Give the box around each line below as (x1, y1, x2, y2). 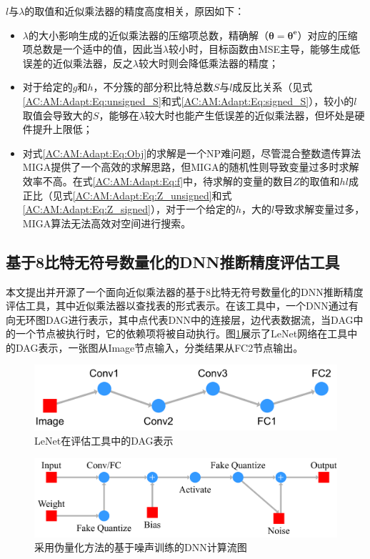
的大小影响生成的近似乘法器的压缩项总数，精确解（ (28, 27, 269, 42)
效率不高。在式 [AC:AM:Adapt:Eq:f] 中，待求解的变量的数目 (22, 173, 294, 188)
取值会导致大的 (22, 107, 93, 122)
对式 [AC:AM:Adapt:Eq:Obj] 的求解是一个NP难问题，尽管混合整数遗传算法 (22, 145, 361, 160)
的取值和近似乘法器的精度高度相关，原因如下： (24, 4, 245, 18)
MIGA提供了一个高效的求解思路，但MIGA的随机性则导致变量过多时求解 (22, 159, 359, 174)
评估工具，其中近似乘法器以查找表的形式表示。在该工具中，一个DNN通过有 (6, 298, 359, 313)
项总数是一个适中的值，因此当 (22, 41, 163, 56)
